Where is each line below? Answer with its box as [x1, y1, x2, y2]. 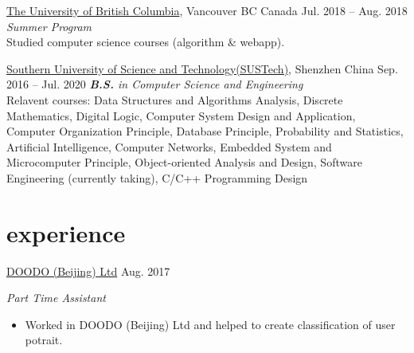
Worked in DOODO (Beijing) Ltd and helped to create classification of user [25, 316, 396, 332]
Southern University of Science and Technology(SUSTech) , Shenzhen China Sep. [6, 60, 398, 76]
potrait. [25, 331, 63, 348]
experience [6, 216, 126, 249]
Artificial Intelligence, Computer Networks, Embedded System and [6, 138, 332, 155]
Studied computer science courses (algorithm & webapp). [6, 33, 285, 50]
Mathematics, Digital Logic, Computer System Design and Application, [6, 107, 356, 124]
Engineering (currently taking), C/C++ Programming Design [6, 169, 308, 186]
